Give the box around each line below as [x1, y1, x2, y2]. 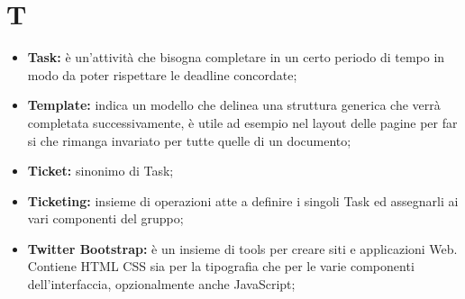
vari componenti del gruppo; [27, 209, 184, 228]
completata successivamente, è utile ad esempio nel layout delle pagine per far [27, 113, 458, 131]
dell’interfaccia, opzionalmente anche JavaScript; [27, 275, 296, 294]
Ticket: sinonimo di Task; [27, 161, 174, 180]
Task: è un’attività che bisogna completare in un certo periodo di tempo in [27, 48, 445, 67]
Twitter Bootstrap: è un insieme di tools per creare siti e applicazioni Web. [27, 239, 458, 258]
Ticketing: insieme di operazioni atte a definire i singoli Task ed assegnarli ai [27, 191, 459, 210]
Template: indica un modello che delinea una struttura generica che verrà [27, 95, 441, 114]
